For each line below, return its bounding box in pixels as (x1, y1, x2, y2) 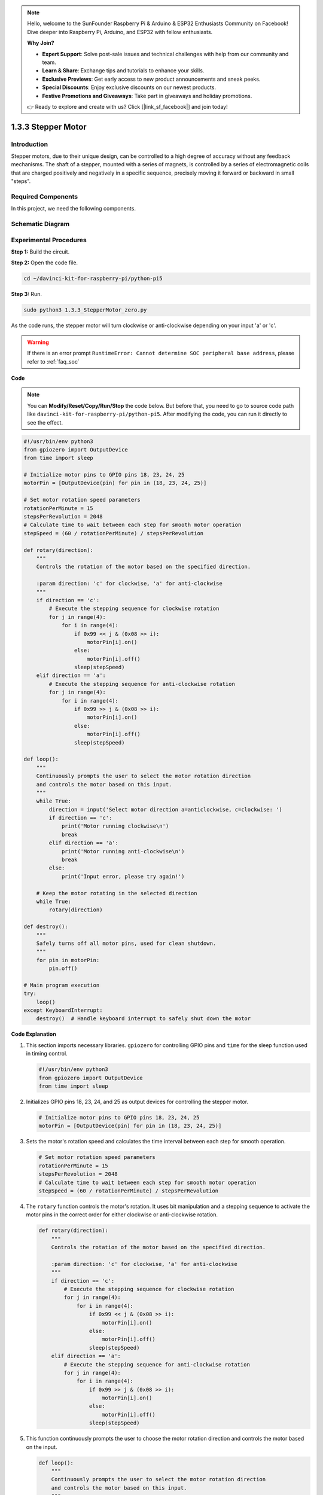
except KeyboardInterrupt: (23, 1007, 103, 1014)
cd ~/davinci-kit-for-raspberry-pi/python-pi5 (23, 275, 163, 282)
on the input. (26, 1443, 57, 1450)
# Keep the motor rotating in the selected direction (36, 890, 197, 896)
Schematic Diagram (11, 220, 70, 228)
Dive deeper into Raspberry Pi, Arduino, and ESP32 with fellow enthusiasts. (27, 28, 213, 35)
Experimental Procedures (11, 236, 87, 244)
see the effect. (27, 419, 63, 426)
